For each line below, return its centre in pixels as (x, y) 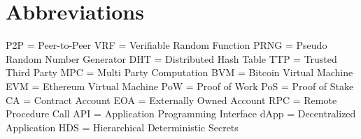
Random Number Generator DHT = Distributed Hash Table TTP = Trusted (171, 58)
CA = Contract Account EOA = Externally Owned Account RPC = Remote (171, 100)
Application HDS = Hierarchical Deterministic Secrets (122, 127)
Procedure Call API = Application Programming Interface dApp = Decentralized (181, 114)
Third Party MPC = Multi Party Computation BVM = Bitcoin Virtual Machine (179, 72)
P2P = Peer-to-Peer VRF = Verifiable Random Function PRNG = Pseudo (167, 45)
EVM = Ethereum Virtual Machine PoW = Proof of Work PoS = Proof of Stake (180, 86)
